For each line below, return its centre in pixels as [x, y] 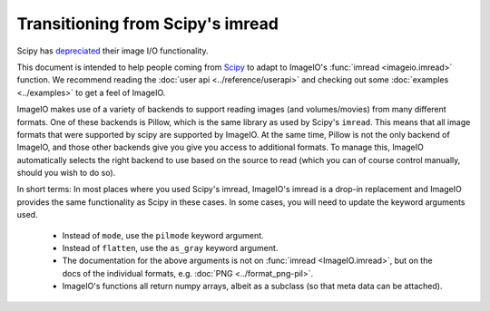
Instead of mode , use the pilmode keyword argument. [163, 235]
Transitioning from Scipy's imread [147, 24]
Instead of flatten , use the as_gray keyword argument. [170, 248]
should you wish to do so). [66, 173]
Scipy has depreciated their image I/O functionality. [113, 51]
